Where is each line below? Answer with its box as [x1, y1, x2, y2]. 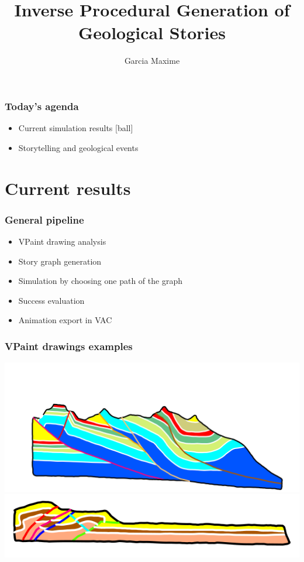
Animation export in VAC [18, 314, 112, 326]
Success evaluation [18, 294, 85, 306]
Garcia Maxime [124, 54, 180, 67]
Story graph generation [18, 255, 102, 267]
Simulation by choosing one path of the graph [18, 275, 182, 287]
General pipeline [5, 212, 84, 227]
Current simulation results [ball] [18, 122, 133, 134]
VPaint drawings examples [5, 338, 133, 353]
